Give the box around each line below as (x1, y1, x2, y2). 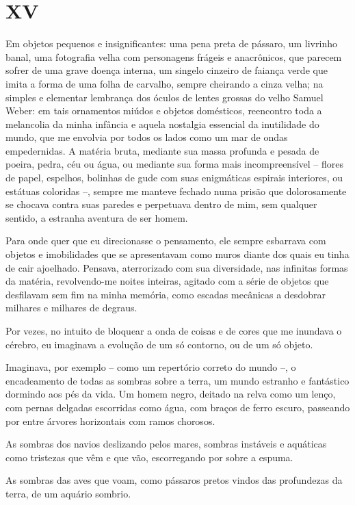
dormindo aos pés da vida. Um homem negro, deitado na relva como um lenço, (5, 387, 336, 401)
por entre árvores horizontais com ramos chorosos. (5, 413, 215, 428)
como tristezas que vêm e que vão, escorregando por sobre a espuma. (5, 450, 293, 464)
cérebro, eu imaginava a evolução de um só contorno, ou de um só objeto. (5, 337, 313, 351)
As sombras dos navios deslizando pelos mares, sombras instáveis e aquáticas (5, 437, 327, 451)
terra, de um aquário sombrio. (5, 486, 131, 500)
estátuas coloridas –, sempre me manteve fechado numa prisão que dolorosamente (5, 183, 347, 198)
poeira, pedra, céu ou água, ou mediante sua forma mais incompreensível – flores (5, 157, 343, 171)
